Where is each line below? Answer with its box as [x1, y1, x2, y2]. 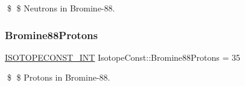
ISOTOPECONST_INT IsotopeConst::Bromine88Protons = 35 [5, 51, 241, 63]
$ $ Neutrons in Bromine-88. [7, 2, 115, 14]
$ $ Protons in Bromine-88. [7, 71, 110, 84]
